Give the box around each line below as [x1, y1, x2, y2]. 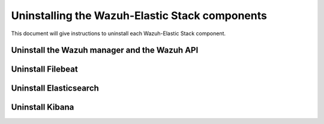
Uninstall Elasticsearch [11, 83, 99, 94]
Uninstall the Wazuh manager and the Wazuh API [11, 45, 199, 55]
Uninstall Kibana [11, 102, 74, 113]
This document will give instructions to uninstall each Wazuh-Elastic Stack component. [11, 30, 226, 37]
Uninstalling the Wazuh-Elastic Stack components [11, 9, 267, 22]
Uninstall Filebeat [11, 64, 78, 75]
